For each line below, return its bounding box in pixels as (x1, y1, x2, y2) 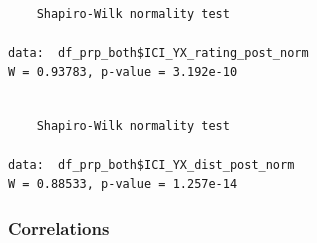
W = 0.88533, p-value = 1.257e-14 (8, 177, 238, 192)
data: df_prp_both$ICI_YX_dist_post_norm (8, 157, 295, 172)
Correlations (8, 215, 110, 240)
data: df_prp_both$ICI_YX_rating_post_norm (8, 45, 309, 60)
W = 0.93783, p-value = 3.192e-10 (8, 65, 238, 80)
